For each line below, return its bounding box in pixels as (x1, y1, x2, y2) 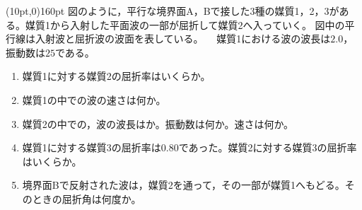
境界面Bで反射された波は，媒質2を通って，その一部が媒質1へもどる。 (22, 177, 345, 192)
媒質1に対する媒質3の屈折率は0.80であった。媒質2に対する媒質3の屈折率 (22, 140, 357, 155)
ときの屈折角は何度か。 (32, 191, 141, 206)
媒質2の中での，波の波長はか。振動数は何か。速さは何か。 (22, 116, 294, 131)
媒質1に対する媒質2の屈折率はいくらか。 (22, 69, 211, 83)
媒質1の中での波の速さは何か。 (22, 92, 166, 107)
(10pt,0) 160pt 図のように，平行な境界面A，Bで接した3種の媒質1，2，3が (6, 4, 339, 18)
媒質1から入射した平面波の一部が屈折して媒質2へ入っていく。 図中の (25, 17, 345, 32)
